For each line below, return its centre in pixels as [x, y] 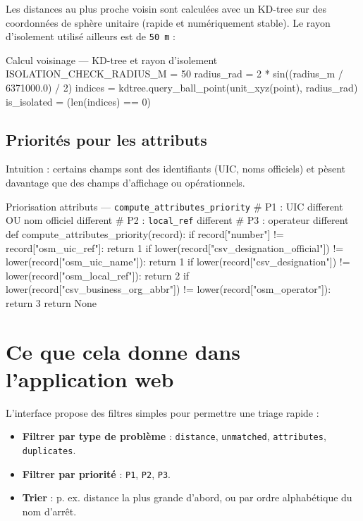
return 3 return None [51, 302]
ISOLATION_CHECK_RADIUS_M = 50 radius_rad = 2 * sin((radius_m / [174, 74]
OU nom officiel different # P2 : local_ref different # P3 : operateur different [177, 220]
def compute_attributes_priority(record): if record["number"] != [145, 233]
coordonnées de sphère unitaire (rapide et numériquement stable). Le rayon [168, 22]
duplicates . [49, 450]
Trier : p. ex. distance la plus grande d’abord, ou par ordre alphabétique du [187, 497]
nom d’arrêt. [49, 511]
